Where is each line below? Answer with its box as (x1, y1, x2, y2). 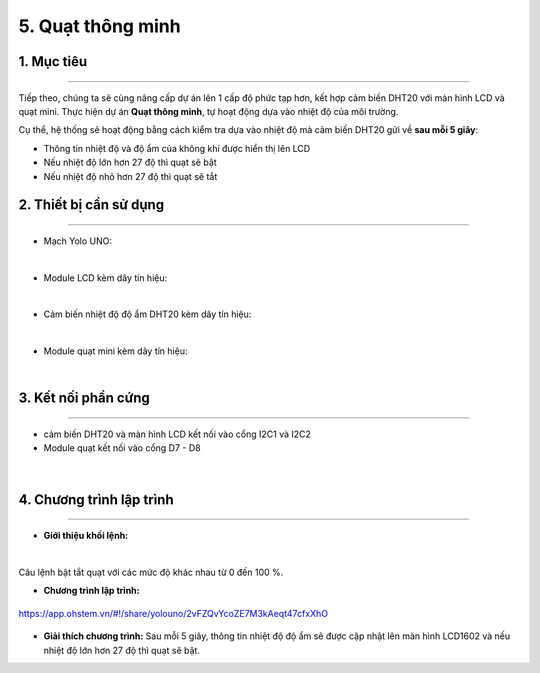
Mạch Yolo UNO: (43, 235, 112, 247)
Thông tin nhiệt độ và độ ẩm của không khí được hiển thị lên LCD (43, 142, 311, 154)
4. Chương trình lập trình (18, 491, 174, 508)
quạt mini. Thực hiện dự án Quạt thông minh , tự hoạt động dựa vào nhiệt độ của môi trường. (18, 105, 399, 117)
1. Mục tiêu (18, 53, 88, 70)
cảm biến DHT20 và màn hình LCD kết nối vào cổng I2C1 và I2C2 (43, 428, 312, 440)
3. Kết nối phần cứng (18, 390, 150, 407)
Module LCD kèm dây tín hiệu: (43, 271, 168, 284)
